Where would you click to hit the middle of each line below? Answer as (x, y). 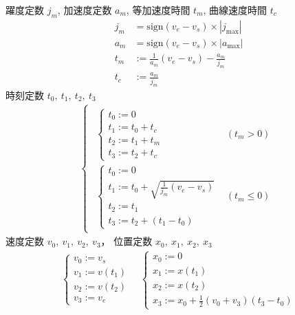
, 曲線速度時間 (235, 10)
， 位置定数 (127, 241)
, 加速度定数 (85, 10)
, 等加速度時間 (158, 10)
